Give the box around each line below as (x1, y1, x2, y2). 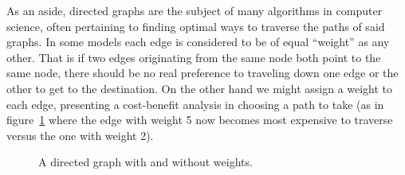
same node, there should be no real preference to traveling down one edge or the (6, 64, 399, 81)
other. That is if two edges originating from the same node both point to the (6, 49, 381, 65)
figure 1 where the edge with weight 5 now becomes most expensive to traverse (6, 111, 393, 128)
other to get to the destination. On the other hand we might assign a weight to (6, 80, 393, 96)
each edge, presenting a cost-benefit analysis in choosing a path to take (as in (6, 95, 384, 112)
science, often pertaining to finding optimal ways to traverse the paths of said (6, 17, 385, 34)
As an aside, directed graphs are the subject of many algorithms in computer (6, 2, 383, 18)
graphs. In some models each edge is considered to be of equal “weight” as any (6, 33, 390, 50)
